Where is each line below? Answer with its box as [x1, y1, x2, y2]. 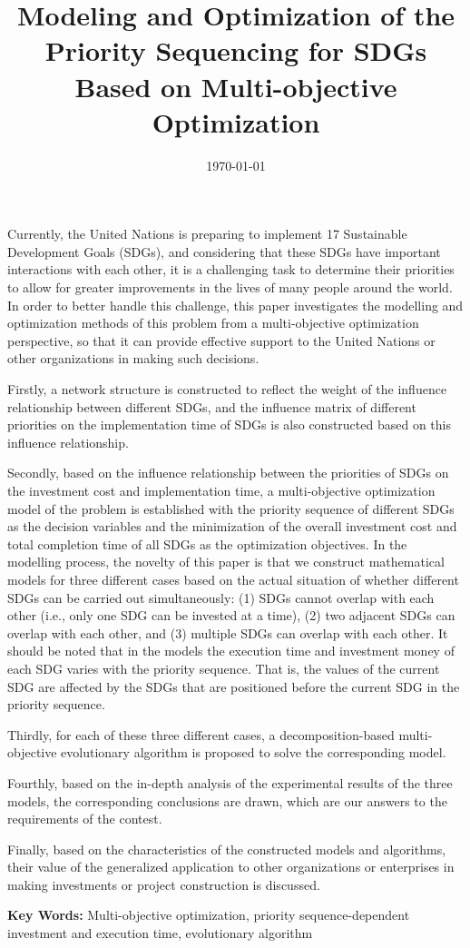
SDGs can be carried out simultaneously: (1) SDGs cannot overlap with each [7, 588, 435, 607]
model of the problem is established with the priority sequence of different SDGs [7, 499, 455, 518]
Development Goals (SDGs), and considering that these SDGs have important [7, 242, 441, 261]
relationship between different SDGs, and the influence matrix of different [7, 397, 416, 416]
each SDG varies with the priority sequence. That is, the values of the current [7, 658, 440, 677]
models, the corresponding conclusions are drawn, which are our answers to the [7, 791, 447, 810]
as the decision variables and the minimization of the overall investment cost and [7, 517, 457, 536]
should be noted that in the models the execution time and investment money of [7, 641, 455, 660]
